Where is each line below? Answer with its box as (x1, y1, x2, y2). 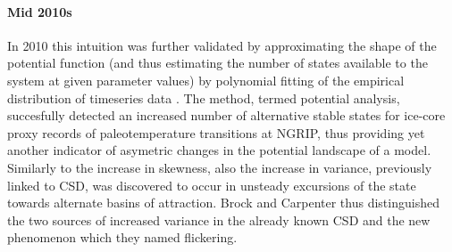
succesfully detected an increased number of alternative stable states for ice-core (7, 106, 446, 125)
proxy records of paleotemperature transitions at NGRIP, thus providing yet (7, 123, 425, 142)
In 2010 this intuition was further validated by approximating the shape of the (7, 36, 437, 54)
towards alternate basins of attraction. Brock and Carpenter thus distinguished (7, 193, 439, 212)
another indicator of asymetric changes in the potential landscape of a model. (7, 141, 431, 159)
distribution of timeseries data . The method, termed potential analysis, (7, 88, 400, 107)
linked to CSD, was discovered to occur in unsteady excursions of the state (7, 175, 416, 194)
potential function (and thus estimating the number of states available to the (7, 53, 428, 72)
